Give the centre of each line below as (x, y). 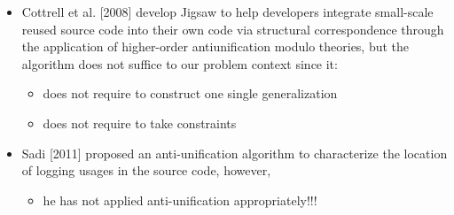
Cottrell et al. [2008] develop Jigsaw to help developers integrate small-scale (227, 12)
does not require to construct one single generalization (190, 93)
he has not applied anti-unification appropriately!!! (180, 200)
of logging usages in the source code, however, (146, 170)
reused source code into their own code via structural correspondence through (233, 29)
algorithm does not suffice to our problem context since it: (180, 63)
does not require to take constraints (140, 123)
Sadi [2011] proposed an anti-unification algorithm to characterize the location (235, 153)
